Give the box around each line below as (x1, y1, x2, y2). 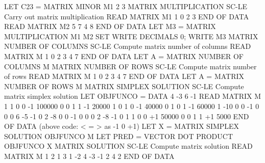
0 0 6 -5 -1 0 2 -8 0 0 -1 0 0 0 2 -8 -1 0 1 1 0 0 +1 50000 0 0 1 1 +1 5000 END (4, 111, 249, 121)
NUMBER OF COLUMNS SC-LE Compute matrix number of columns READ (4, 41, 251, 51)
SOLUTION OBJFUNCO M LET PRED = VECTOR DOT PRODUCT (4, 130, 233, 141)
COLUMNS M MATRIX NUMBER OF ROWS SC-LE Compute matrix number (4, 61, 257, 71)
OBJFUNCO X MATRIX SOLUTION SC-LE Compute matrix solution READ (4, 141, 253, 151)
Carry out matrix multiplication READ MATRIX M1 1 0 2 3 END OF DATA (4, 11, 249, 21)
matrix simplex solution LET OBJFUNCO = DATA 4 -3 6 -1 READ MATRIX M (4, 91, 261, 101)
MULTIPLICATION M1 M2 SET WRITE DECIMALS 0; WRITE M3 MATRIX (4, 31, 258, 41)
